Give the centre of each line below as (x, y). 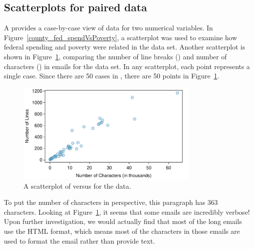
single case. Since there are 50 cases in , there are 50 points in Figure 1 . (112, 76)
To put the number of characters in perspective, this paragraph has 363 (111, 202)
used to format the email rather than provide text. (80, 240)
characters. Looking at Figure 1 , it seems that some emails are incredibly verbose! (127, 212)
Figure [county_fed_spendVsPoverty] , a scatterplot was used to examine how (121, 37)
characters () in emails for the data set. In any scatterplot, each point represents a (127, 66)
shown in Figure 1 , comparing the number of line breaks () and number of (115, 56)
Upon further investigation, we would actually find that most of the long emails (123, 221)
